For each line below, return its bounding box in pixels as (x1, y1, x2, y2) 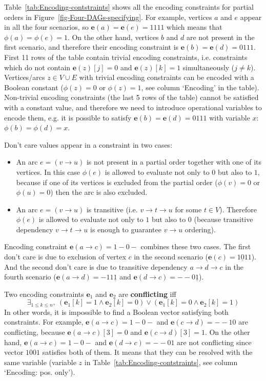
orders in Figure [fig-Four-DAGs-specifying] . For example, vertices (4, 11, 212, 22)
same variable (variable (4, 356, 76, 367)
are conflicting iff (118, 288, 176, 299)
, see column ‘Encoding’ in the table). (141, 82, 259, 92)
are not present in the (186, 31, 255, 42)
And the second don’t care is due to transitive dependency (4, 261, 188, 272)
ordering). (185, 224, 216, 234)
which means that (167, 22, 222, 32)
